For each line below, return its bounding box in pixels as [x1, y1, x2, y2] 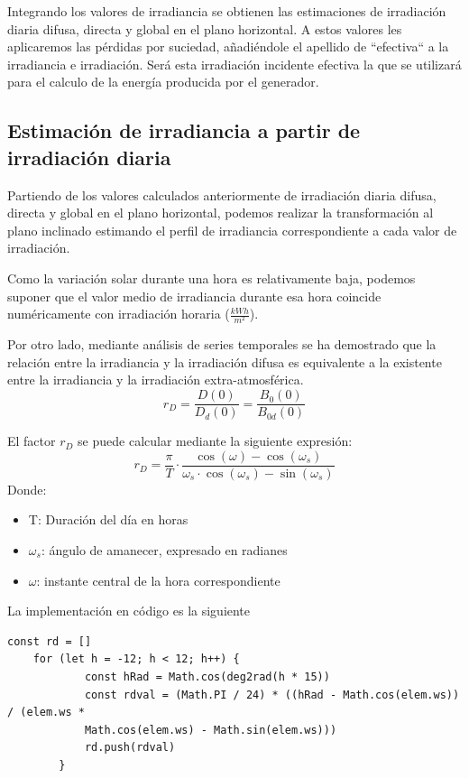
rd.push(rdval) [84, 741, 176, 755]
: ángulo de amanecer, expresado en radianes [41, 540, 288, 559]
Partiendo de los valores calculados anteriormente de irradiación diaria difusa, [7, 185, 437, 204]
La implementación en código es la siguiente [7, 601, 251, 620]
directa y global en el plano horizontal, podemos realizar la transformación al [7, 203, 434, 222]
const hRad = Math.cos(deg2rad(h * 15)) [84, 670, 330, 683]
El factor [7, 431, 56, 450]
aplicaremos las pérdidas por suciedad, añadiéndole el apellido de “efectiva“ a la [7, 37, 449, 56]
